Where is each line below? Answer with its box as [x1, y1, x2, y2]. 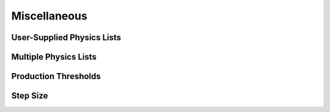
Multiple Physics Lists [11, 52, 97, 62]
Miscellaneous [11, 9, 88, 23]
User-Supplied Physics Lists [11, 32, 122, 43]
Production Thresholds [11, 71, 101, 82]
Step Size [11, 91, 48, 101]
